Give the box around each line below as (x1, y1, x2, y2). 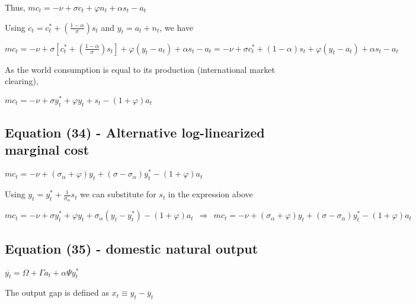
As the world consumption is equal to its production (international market (5, 63, 275, 75)
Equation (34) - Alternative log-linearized (5, 123, 265, 142)
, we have (159, 21, 194, 33)
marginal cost (5, 140, 89, 159)
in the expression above (168, 188, 253, 200)
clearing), (5, 75, 39, 87)
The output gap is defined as (5, 286, 109, 299)
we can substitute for (80, 188, 156, 200)
